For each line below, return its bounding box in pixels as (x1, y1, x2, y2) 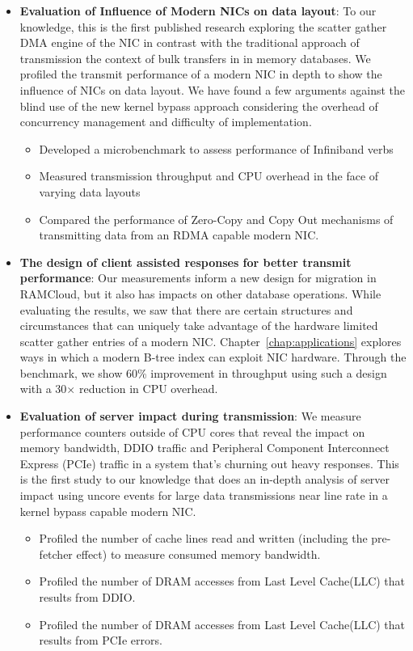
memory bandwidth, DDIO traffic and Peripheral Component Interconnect (19, 439, 390, 456)
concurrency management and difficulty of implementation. (19, 113, 312, 130)
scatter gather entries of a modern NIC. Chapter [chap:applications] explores (19, 332, 402, 349)
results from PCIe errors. (39, 632, 162, 649)
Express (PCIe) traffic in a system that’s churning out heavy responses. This (19, 454, 399, 471)
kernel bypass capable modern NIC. (19, 502, 196, 519)
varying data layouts (39, 183, 141, 200)
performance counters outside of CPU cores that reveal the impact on (19, 423, 365, 440)
